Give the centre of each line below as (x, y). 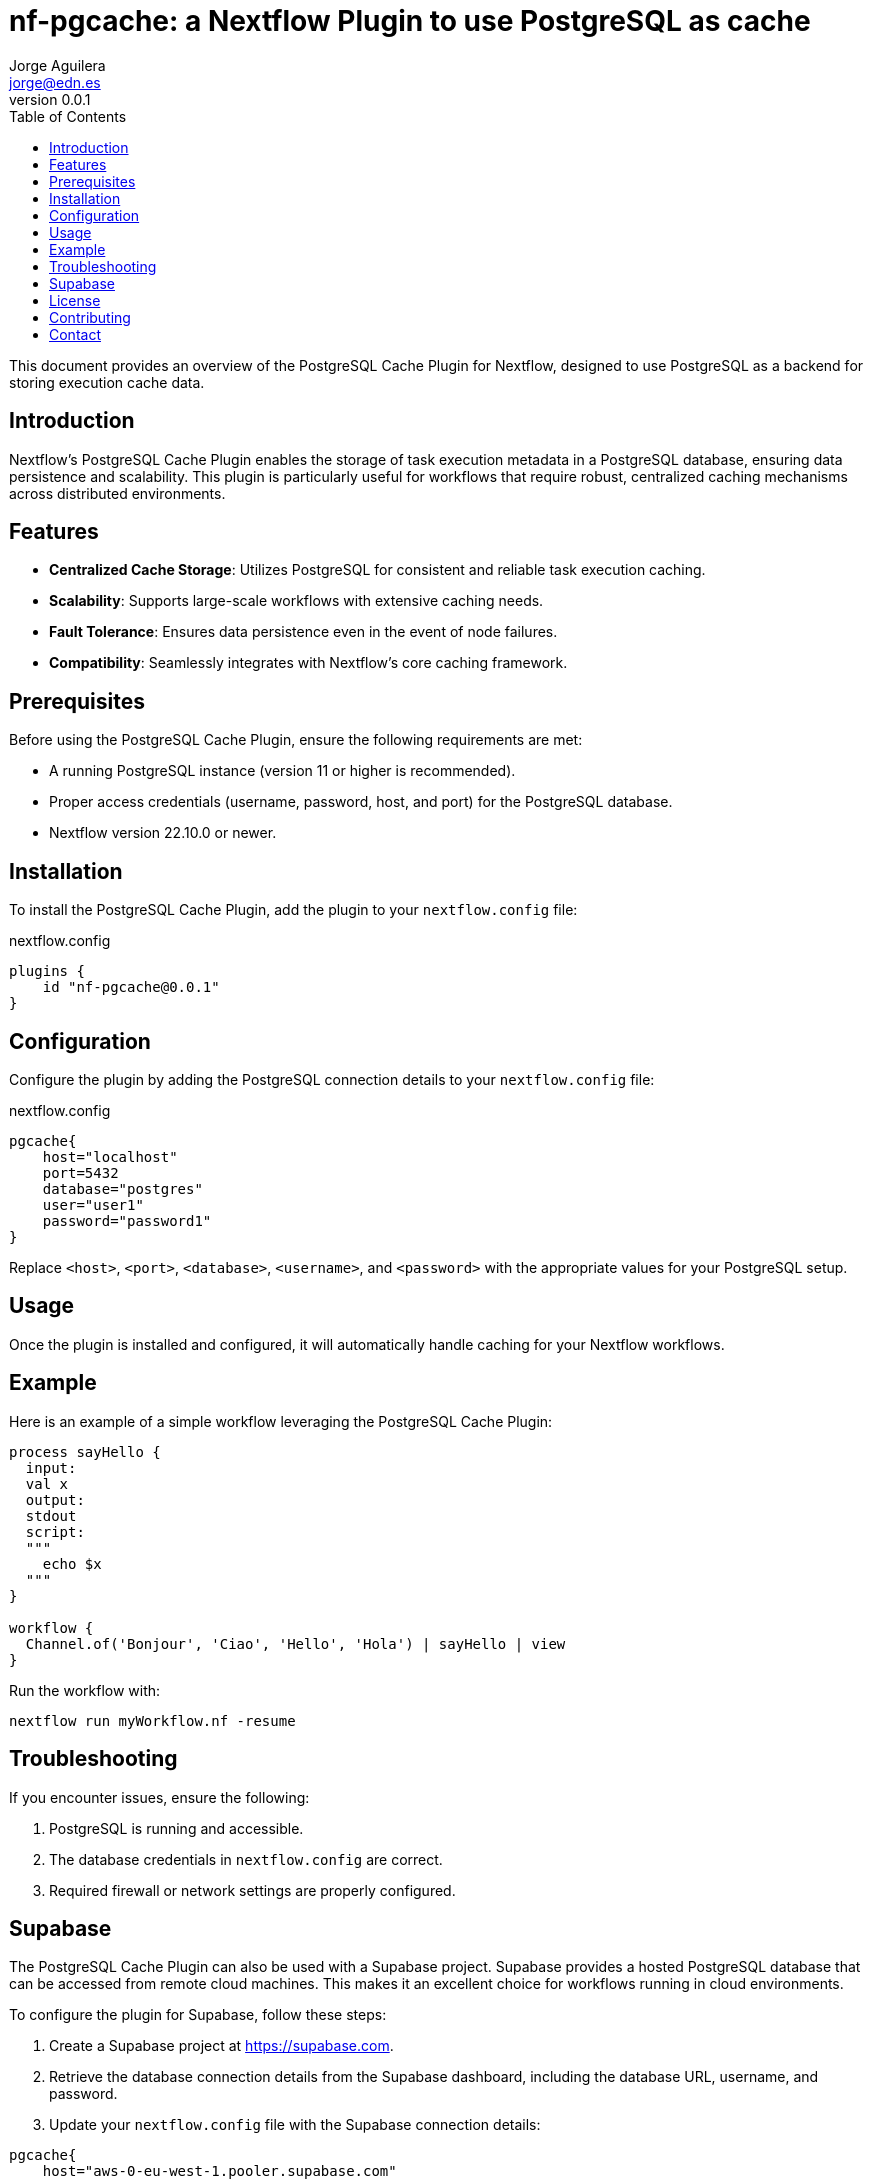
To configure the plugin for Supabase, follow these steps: (198, 2015)
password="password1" (127, 1220)
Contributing (90, 317)
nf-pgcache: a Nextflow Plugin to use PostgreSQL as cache (410, 21)
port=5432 (80, 1172)
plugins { (47, 971)
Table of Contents (68, 116)
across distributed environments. (117, 493)
